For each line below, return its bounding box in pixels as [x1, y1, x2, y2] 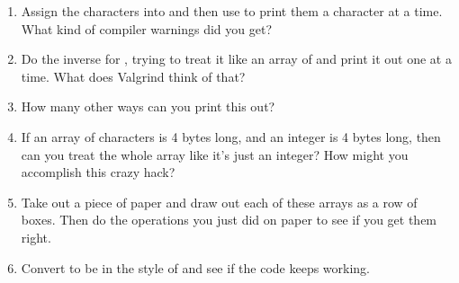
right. [21, 227, 51, 246]
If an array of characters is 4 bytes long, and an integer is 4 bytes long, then [21, 127, 441, 146]
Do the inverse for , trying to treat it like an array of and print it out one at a [21, 49, 452, 68]
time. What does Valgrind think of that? [21, 66, 246, 85]
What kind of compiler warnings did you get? [21, 19, 273, 38]
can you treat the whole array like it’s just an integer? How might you [21, 145, 409, 164]
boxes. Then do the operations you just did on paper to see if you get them [21, 210, 437, 229]
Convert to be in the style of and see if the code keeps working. [21, 258, 371, 277]
